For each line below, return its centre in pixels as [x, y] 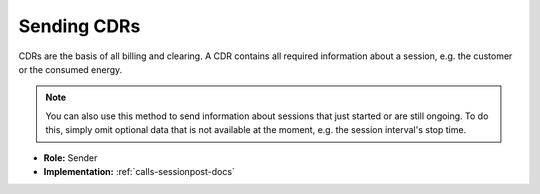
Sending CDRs [79, 26]
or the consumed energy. [70, 69]
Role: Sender [70, 157]
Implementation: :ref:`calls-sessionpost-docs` [139, 171]
